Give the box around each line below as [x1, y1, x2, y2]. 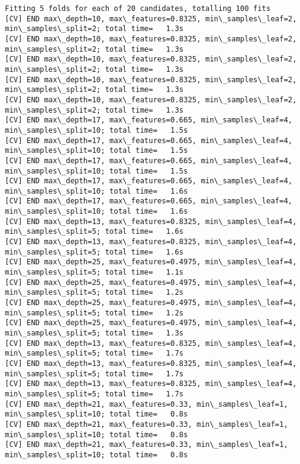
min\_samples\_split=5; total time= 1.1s [5, 268, 184, 277]
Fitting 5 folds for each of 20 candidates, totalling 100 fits [5, 4, 271, 13]
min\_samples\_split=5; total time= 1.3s [5, 329, 184, 337]
